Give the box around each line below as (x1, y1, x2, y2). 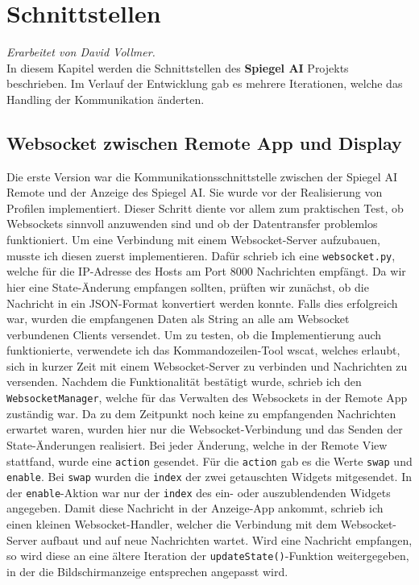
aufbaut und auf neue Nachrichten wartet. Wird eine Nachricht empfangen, (40, 531, 413, 548)
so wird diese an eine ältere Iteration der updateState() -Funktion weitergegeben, (6, 547, 409, 564)
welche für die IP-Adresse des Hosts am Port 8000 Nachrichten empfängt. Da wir (6, 263, 406, 280)
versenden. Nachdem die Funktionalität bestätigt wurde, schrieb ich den (6, 373, 362, 390)
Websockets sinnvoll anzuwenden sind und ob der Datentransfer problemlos (6, 215, 378, 232)
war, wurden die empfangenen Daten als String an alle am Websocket (6, 310, 350, 327)
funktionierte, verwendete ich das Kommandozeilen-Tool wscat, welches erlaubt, (6, 342, 400, 359)
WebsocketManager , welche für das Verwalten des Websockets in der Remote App (6, 389, 408, 406)
